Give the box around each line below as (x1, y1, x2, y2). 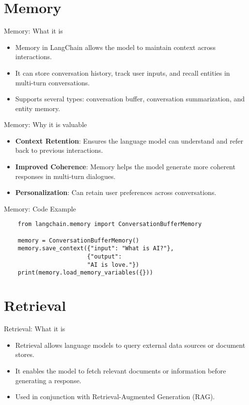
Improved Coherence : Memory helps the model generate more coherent (15, 162, 235, 172)
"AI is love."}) (87, 261, 140, 268)
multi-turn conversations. (15, 77, 90, 87)
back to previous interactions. (15, 145, 103, 155)
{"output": (87, 253, 122, 260)
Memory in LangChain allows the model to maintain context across (15, 42, 216, 52)
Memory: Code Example (4, 203, 76, 213)
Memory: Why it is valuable (4, 119, 87, 130)
